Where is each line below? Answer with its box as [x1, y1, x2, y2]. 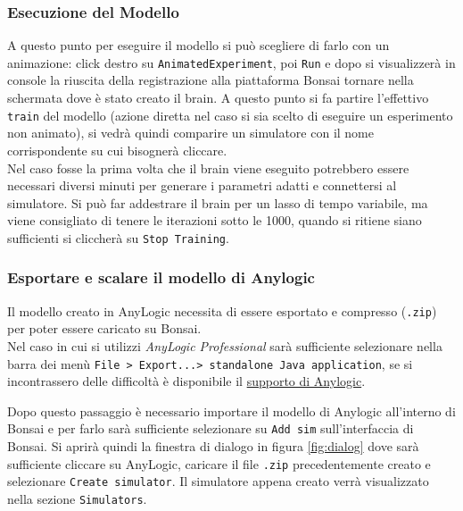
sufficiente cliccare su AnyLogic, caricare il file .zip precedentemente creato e [7, 454, 431, 473]
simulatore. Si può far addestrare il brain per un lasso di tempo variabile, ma [7, 193, 428, 212]
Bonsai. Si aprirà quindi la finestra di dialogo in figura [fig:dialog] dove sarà [7, 437, 419, 456]
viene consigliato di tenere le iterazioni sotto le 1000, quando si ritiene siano [7, 211, 422, 230]
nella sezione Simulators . [7, 490, 147, 507]
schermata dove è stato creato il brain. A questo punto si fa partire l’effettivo [7, 88, 429, 107]
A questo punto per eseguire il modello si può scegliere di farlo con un [7, 36, 390, 54]
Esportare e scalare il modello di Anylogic [7, 266, 315, 289]
